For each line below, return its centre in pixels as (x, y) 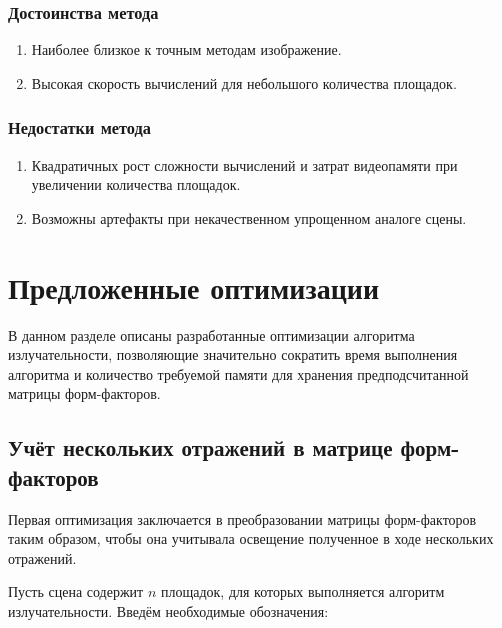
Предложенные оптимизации (194, 286)
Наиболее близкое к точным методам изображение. (186, 49)
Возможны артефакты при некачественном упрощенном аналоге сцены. (249, 217)
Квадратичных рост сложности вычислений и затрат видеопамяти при (244, 164)
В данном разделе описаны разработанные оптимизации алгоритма (211, 334)
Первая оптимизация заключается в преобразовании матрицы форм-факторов (242, 518)
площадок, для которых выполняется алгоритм (302, 591)
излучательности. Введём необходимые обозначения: (168, 610)
